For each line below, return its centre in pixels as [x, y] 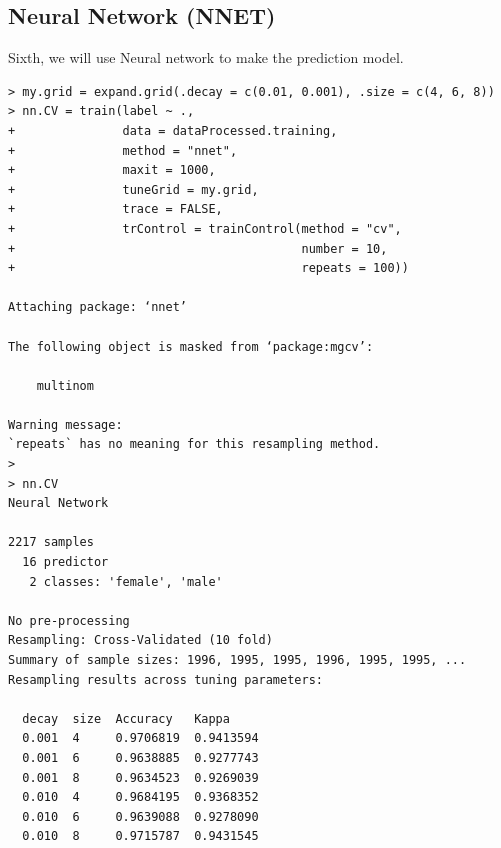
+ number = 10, [198, 248]
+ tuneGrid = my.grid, [133, 189]
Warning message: [65, 424]
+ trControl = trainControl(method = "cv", [205, 228]
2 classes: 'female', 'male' [126, 581]
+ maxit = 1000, [112, 170]
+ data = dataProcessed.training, [173, 130]
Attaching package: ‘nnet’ [97, 307]
